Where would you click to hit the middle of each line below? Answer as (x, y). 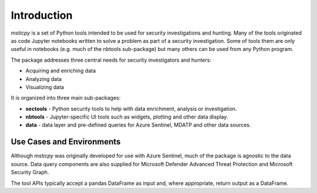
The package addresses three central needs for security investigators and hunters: (111, 60)
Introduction (42, 15)
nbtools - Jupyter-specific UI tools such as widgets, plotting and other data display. (127, 117)
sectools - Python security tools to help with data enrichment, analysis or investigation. (131, 109)
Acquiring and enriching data (61, 71)
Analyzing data (43, 79)
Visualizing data (45, 87)
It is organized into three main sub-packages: (66, 98)
